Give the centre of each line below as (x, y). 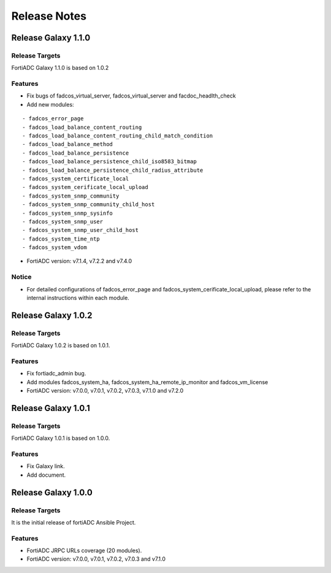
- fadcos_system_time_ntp (61, 239)
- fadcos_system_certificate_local (76, 179)
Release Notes (49, 16)
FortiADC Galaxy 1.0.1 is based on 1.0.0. (61, 438)
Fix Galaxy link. (46, 466)
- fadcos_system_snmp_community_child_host (89, 205)
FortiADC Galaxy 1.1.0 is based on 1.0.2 (60, 68)
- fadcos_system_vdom (55, 248)
